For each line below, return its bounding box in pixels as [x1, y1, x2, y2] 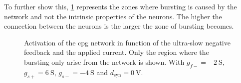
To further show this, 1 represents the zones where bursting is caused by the [4, 1, 237, 11]
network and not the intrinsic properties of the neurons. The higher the [4, 11, 222, 21]
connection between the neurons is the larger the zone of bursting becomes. [4, 21, 234, 31]
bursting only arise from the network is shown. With [24, 56, 185, 67]
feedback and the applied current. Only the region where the [24, 47, 209, 57]
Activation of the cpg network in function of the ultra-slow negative [24, 37, 231, 47]
